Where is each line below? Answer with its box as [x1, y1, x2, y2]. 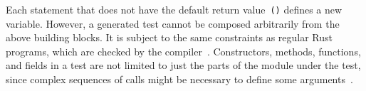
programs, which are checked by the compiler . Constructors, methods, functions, [6, 43, 361, 58]
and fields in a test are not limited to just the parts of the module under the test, [6, 58, 361, 73]
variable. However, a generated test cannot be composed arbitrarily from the [6, 16, 340, 31]
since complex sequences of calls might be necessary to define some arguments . [6, 72, 353, 87]
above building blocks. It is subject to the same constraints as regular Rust [6, 30, 333, 45]
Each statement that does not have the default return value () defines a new [6, 2, 343, 16]
